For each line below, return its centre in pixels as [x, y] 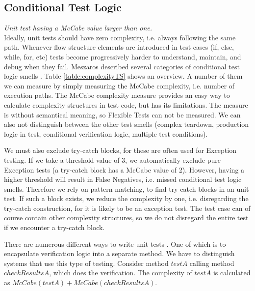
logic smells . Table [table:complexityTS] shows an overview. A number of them [123, 76]
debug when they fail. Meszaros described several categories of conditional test [122, 66]
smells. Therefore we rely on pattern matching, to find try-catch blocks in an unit [127, 189]
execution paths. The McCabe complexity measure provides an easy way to [117, 95]
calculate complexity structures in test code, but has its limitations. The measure [126, 104]
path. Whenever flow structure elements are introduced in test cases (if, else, [119, 47]
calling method [212, 263]
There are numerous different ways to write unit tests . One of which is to [115, 244]
